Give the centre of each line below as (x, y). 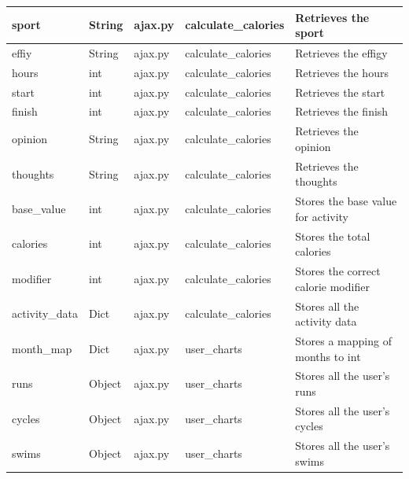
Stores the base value (346, 201)
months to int (328, 356)
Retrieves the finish (342, 111)
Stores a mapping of (343, 340)
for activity (322, 216)
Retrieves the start (340, 92)
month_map (42, 348)
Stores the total (333, 236)
